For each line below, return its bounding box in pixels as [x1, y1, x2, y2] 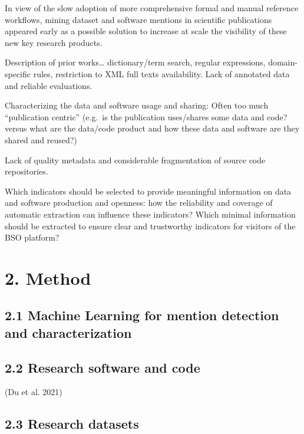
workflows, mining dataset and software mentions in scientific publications [5, 13, 272, 25]
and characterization [5, 323, 132, 341]
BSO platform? [5, 231, 60, 244]
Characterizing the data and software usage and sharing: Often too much [5, 99, 269, 111]
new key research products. [5, 36, 103, 48]
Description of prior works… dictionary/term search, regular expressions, [5, 56, 266, 68]
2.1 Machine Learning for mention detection [5, 306, 279, 324]
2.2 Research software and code [5, 358, 200, 376]
